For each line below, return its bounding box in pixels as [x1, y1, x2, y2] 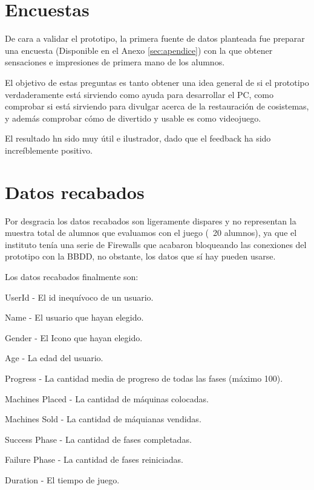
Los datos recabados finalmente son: [5, 270, 139, 283]
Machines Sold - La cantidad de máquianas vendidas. [5, 413, 201, 425]
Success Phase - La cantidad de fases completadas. [5, 433, 192, 445]
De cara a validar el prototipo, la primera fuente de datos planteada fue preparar [5, 32, 305, 45]
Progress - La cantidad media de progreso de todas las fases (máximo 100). [5, 371, 283, 384]
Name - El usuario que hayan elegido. [5, 311, 144, 324]
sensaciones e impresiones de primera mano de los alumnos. [5, 56, 225, 68]
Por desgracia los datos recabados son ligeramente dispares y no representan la [5, 214, 296, 227]
